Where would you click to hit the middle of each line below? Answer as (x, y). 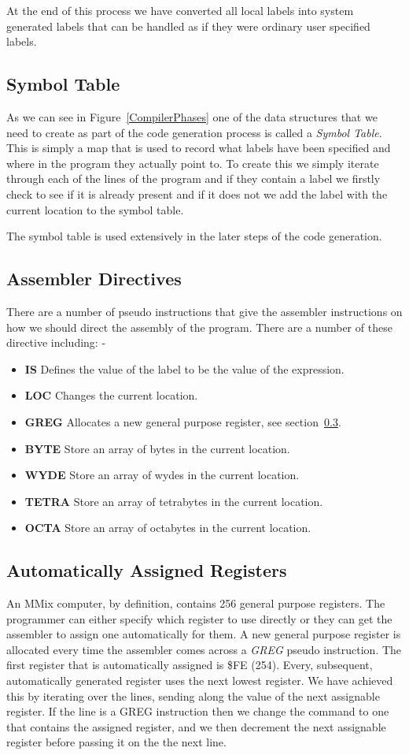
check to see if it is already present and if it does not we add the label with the (197, 193)
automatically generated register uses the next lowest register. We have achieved (200, 681)
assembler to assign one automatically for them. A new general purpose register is (204, 634)
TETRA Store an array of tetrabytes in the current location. (174, 501)
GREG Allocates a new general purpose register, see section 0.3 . (183, 421)
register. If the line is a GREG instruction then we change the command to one (198, 711)
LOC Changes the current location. (111, 395)
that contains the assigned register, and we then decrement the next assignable (196, 726)
